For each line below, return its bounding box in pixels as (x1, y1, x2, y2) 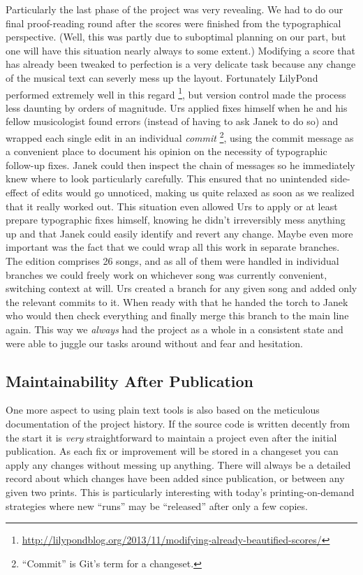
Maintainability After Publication (6, 370, 253, 391)
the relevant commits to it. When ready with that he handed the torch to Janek (6, 294, 348, 309)
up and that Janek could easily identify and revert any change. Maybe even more (6, 226, 353, 240)
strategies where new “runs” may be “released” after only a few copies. (6, 498, 308, 513)
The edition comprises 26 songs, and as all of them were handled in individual (6, 254, 339, 268)
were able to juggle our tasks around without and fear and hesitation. (6, 335, 303, 350)
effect (6, 185, 29, 200)
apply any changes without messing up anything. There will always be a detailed (6, 457, 351, 472)
